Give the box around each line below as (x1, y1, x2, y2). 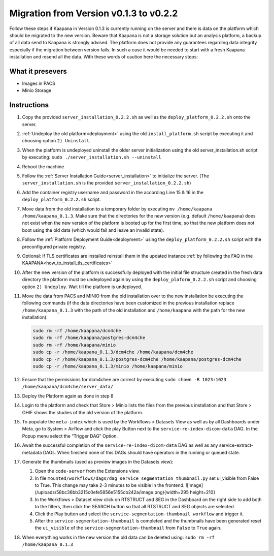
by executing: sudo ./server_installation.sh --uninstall (22, 154, 162, 160)
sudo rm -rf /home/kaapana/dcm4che (32, 328, 121, 334)
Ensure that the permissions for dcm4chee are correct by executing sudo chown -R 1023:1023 (22, 377, 227, 382)
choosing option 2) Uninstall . (22, 138, 91, 144)
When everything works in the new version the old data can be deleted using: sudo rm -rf (22, 534, 215, 540)
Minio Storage (22, 87, 52, 94)
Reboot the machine (22, 163, 64, 170)
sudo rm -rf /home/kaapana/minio (32, 342, 116, 348)
